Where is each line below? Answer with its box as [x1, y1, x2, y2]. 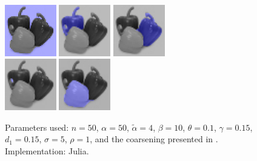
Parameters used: [5, 120, 69, 133]
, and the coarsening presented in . [90, 133, 218, 145]
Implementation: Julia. [5, 144, 89, 157]
